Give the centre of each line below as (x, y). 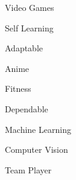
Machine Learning (38, 129)
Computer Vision (36, 149)
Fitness (18, 88)
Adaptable (24, 48)
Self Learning (29, 27)
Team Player (28, 169)
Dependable (27, 108)
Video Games (30, 7)
